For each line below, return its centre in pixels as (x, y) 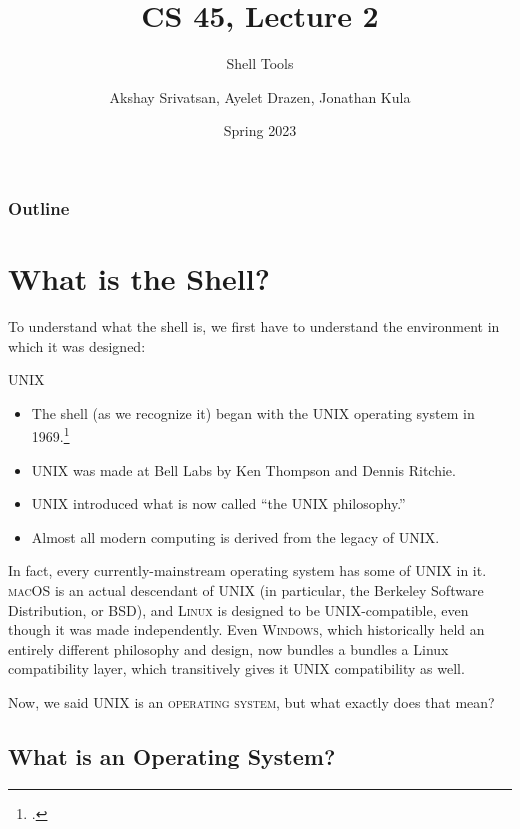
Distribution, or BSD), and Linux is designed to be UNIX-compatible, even (238, 609)
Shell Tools (260, 63)
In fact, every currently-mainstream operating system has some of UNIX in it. (247, 570)
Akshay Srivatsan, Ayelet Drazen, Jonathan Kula (260, 96)
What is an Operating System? (172, 755)
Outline (39, 207)
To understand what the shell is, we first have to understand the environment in (254, 325)
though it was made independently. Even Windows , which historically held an (246, 629)
